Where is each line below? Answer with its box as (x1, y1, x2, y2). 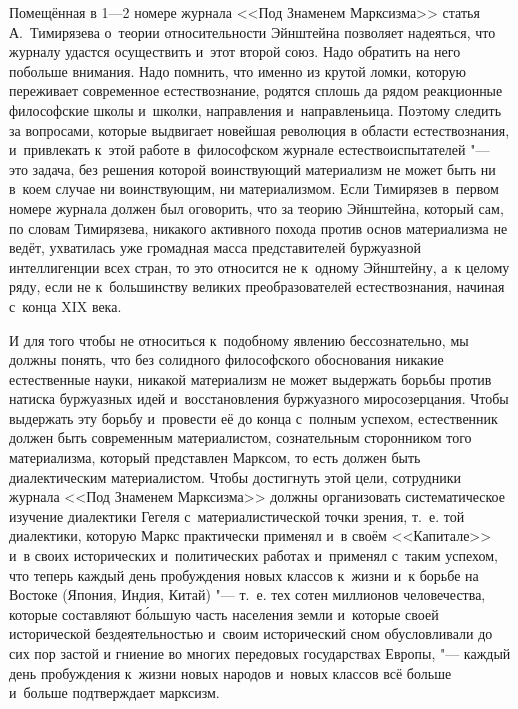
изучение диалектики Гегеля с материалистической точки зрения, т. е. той (9, 505, 465, 526)
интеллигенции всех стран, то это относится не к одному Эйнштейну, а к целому (9, 256, 510, 277)
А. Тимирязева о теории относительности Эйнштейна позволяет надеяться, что (9, 21, 496, 42)
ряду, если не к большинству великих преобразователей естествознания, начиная (9, 276, 505, 297)
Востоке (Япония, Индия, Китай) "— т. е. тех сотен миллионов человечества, (9, 584, 486, 605)
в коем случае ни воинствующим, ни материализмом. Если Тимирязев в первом (9, 178, 499, 199)
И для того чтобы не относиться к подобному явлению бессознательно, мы (9, 329, 469, 350)
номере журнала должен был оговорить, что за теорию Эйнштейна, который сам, (9, 197, 504, 218)
